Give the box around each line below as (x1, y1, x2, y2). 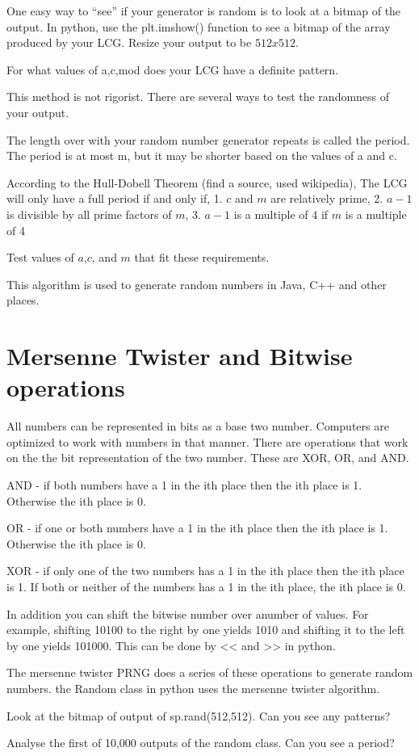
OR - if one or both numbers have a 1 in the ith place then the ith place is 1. (6, 519, 388, 536)
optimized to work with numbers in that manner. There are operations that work (6, 433, 409, 450)
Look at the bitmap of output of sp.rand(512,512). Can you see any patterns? (6, 707, 391, 724)
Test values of (6, 249, 74, 266)
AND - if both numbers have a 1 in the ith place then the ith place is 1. (6, 477, 362, 493)
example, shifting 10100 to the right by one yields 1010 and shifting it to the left (6, 621, 405, 638)
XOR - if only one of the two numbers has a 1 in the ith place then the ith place (6, 562, 404, 579)
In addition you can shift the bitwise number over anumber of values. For (6, 605, 369, 622)
